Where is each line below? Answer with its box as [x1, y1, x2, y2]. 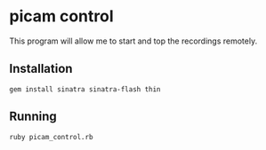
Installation [9, 61, 73, 76]
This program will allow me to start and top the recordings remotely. [9, 36, 258, 46]
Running [9, 109, 58, 124]
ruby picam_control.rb [9, 132, 93, 141]
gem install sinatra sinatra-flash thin [9, 84, 162, 94]
